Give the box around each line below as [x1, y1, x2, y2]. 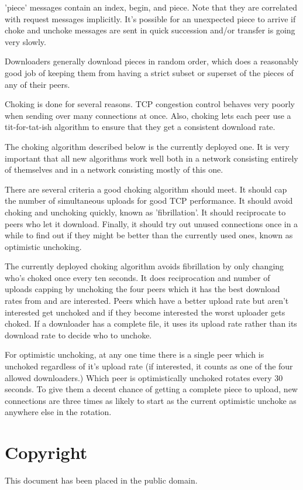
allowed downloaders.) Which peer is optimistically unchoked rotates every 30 [5, 371, 283, 383]
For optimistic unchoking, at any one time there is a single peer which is [5, 348, 264, 361]
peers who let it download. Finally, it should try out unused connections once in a [5, 217, 298, 229]
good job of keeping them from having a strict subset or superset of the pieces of [5, 66, 294, 78]
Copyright [5, 440, 88, 464]
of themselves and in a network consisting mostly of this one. [5, 163, 223, 176]
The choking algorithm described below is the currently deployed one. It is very [5, 140, 290, 152]
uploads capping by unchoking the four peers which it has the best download [5, 283, 280, 295]
